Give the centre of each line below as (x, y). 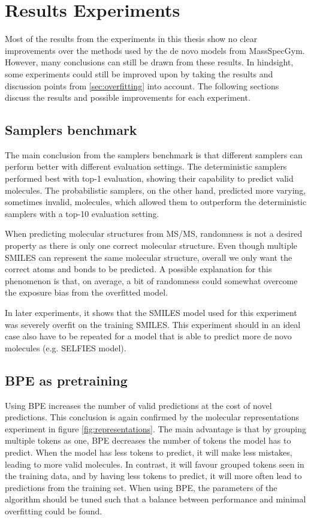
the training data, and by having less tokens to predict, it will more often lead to (153, 476)
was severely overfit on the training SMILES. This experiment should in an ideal (153, 324)
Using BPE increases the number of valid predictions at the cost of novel (138, 405)
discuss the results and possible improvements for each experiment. (128, 97)
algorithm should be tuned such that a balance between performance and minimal (155, 499)
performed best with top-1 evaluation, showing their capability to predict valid (149, 178)
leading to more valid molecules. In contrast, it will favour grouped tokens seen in (155, 464)
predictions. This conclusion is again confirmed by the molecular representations (152, 417)
